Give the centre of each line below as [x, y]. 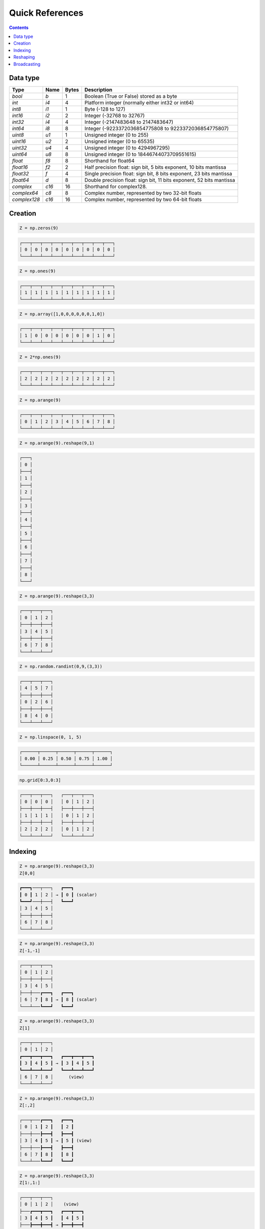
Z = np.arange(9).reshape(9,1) [57, 443]
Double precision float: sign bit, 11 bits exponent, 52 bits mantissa [160, 180]
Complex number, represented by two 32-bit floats [143, 193]
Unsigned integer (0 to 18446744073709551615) [140, 154]
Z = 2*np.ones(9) [40, 357]
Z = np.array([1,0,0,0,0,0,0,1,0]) [62, 314]
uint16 [19, 142]
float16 [20, 167]
